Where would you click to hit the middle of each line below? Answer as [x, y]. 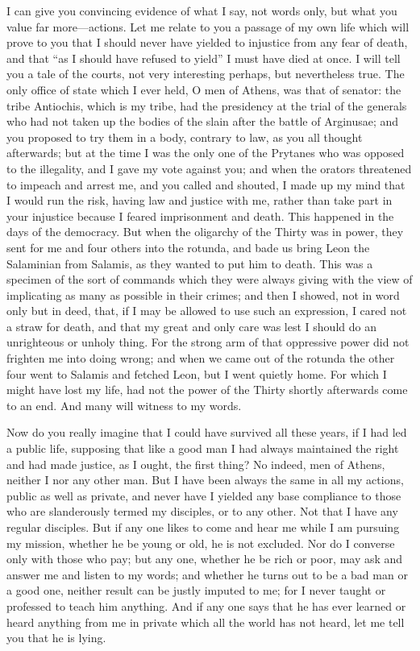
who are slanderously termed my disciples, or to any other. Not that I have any [202, 511]
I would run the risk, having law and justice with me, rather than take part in [200, 200]
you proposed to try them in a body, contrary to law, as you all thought [185, 137]
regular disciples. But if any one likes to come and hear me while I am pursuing [203, 527]
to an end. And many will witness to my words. [124, 405]
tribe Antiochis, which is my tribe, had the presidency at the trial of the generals [207, 105]
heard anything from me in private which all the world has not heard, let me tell [206, 622]
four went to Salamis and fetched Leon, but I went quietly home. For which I [197, 373]
